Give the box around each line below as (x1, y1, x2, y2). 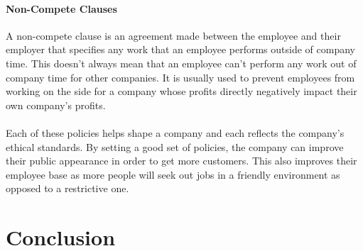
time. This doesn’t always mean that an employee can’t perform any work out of (6, 55, 357, 70)
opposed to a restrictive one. (6, 181, 129, 196)
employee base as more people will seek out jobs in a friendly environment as (6, 167, 340, 182)
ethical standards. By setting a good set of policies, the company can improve (6, 139, 344, 154)
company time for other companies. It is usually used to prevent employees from (6, 69, 355, 84)
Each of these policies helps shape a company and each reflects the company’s (6, 125, 345, 140)
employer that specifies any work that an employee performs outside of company (6, 42, 355, 57)
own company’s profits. (6, 97, 106, 112)
